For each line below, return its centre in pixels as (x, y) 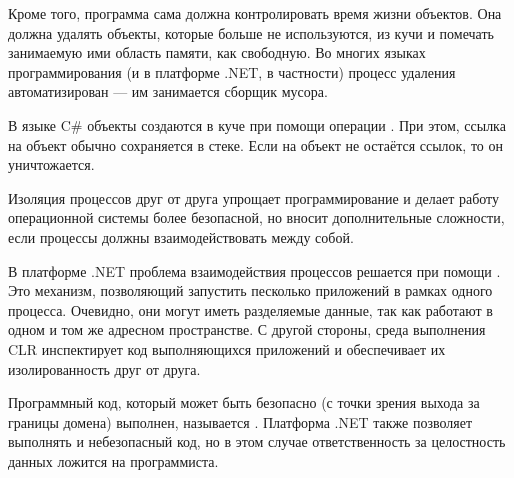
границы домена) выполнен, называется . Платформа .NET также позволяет (240, 421)
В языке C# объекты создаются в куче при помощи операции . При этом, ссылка (257, 124)
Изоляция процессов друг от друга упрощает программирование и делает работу (254, 197)
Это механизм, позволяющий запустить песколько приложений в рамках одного (250, 290)
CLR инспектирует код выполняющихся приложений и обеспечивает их (227, 348)
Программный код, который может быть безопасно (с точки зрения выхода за (244, 402)
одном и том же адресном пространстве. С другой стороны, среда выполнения (247, 329)
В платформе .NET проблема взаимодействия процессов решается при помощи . (254, 270)
